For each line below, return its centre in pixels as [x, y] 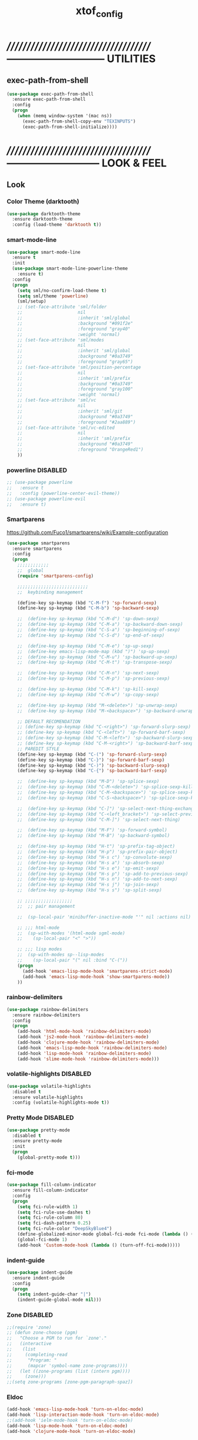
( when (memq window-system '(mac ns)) [65, 116]
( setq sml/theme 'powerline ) [53, 296]
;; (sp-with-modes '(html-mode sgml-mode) [71, 933]
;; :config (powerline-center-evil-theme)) [63, 493]
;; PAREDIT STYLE [38, 749]
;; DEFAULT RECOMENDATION [49, 721]
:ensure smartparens [37, 549]
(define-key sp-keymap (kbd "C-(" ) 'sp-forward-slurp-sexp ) [92, 754]
